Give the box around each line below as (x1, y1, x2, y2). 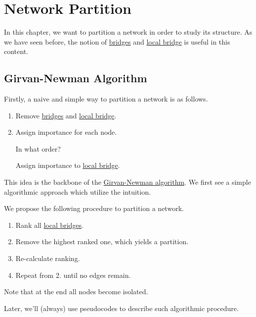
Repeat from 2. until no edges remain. (15, 269, 131, 280)
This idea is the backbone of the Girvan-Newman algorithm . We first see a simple (4, 177, 251, 187)
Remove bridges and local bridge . (15, 110, 117, 120)
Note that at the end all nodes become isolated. (4, 286, 148, 297)
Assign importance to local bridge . (15, 160, 120, 170)
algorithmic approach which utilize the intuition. (4, 186, 151, 197)
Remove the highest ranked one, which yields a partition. (15, 236, 189, 247)
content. (4, 46, 28, 56)
